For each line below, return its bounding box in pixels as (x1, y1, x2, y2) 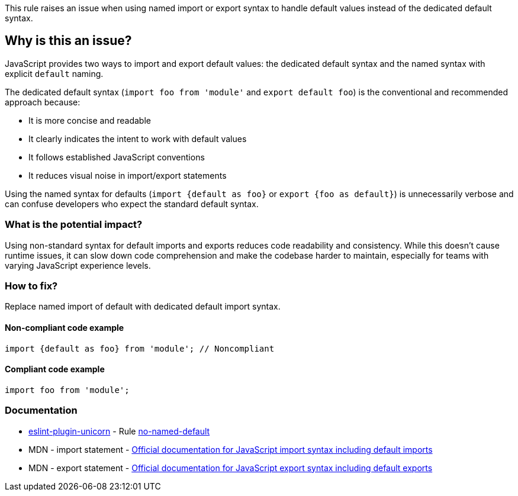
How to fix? (5, 279, 58, 292)
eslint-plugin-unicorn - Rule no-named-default (28, 426, 210, 436)
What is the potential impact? (5, 218, 143, 231)
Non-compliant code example (5, 322, 124, 333)
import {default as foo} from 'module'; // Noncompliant (5, 343, 275, 353)
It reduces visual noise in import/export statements (28, 170, 227, 181)
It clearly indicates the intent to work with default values (28, 133, 247, 144)
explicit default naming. (5, 68, 104, 79)
